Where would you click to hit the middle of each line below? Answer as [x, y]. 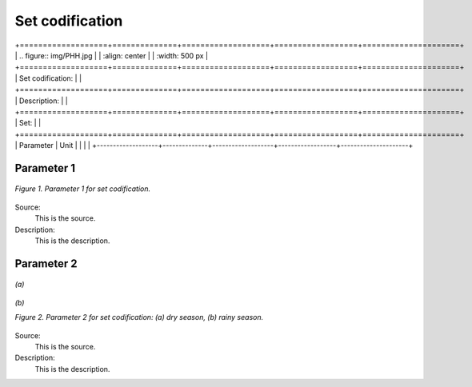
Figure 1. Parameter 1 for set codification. [83, 189]
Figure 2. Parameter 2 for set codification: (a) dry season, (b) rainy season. [139, 317]
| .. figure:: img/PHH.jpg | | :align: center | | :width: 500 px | [111, 55]
